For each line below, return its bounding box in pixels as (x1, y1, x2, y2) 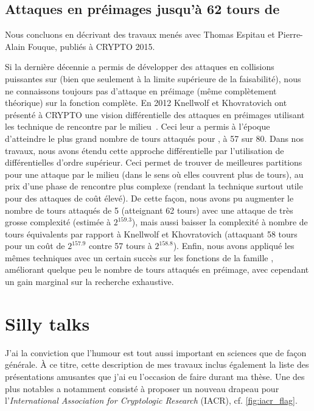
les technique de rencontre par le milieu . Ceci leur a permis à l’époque (5, 120, 270, 133)
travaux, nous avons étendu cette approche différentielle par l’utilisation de (5, 144, 284, 156)
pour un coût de (5, 239, 65, 252)
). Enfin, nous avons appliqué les (173, 239, 295, 252)
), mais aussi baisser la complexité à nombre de (131, 216, 308, 228)
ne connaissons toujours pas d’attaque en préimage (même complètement (5, 84, 277, 97)
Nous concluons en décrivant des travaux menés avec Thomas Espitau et (5, 28, 275, 41)
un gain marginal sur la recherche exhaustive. (5, 275, 174, 288)
